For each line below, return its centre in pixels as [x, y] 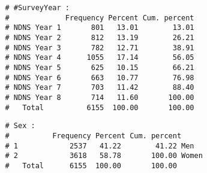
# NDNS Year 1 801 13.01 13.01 [100, 28]
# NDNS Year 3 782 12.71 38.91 [100, 48]
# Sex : [20, 126]
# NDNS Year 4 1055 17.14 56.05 [100, 58]
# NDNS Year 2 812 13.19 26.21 [100, 37]
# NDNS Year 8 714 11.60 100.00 [100, 97]
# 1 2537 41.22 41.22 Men [100, 146]
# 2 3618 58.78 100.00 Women [104, 156]
